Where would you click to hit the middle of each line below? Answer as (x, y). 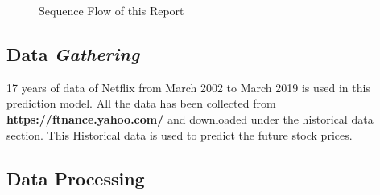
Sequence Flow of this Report (112, 10)
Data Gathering (73, 53)
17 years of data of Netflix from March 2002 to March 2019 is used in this (188, 87)
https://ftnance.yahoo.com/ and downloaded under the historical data (190, 118)
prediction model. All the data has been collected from (141, 103)
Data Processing (76, 178)
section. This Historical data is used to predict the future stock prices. (180, 134)
